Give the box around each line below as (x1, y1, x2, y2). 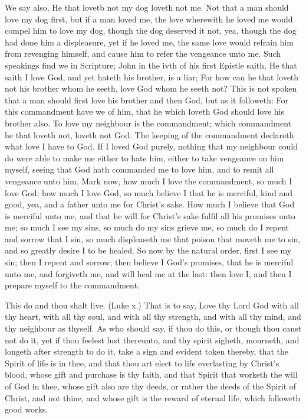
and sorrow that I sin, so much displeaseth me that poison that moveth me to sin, (5, 232, 301, 245)
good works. (5, 403, 48, 415)
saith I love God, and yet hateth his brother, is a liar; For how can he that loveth (5, 70, 299, 83)
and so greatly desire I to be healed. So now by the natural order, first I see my (5, 244, 292, 256)
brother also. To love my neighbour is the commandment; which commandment (5, 116, 291, 129)
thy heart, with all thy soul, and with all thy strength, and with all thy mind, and (5, 310, 301, 323)
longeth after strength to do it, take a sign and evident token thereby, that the (5, 345, 288, 358)
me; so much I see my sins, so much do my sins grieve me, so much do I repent (5, 221, 289, 233)
